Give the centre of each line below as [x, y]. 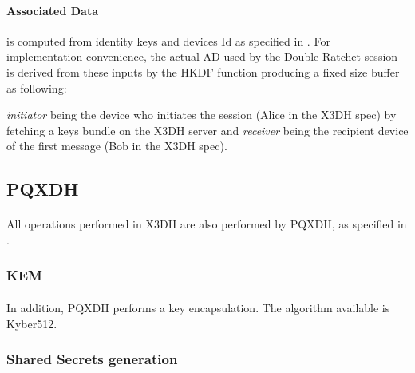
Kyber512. [32, 323]
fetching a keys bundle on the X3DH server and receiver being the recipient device [207, 130]
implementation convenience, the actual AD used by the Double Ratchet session [202, 56]
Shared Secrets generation [92, 359]
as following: [37, 87]
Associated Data [53, 10]
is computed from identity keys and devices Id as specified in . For [168, 40]
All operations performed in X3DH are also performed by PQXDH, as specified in [207, 224]
